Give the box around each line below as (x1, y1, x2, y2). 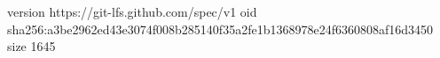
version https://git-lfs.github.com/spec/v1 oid (7, 3, 257, 20)
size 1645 (7, 37, 56, 55)
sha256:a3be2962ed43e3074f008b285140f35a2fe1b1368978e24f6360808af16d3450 (7, 19, 434, 38)
